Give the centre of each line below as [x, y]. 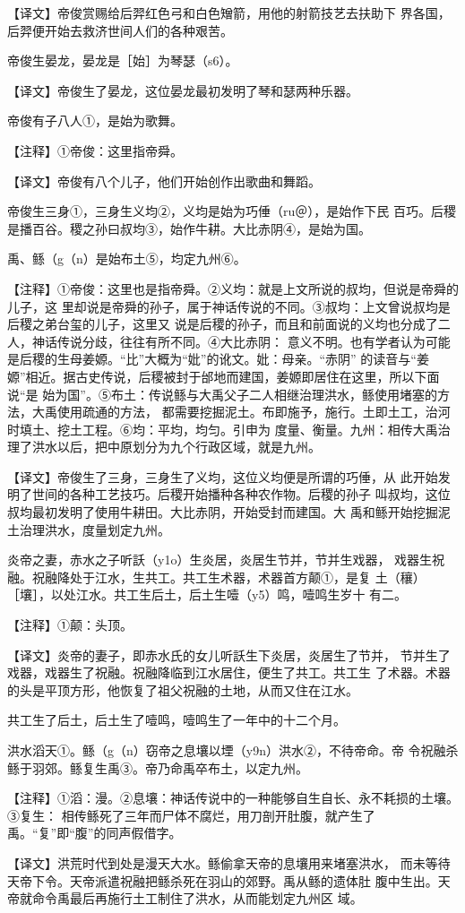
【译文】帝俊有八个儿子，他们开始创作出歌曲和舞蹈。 [164, 181]
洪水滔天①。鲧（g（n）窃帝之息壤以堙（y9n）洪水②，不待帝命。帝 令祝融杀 [233, 750]
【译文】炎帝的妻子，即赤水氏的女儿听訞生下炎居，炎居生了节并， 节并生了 [229, 655]
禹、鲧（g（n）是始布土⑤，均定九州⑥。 [127, 258]
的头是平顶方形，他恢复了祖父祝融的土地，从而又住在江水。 [183, 689]
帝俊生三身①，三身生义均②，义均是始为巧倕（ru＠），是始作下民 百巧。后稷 [232, 211]
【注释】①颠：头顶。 [70, 625]
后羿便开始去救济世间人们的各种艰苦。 [120, 30]
